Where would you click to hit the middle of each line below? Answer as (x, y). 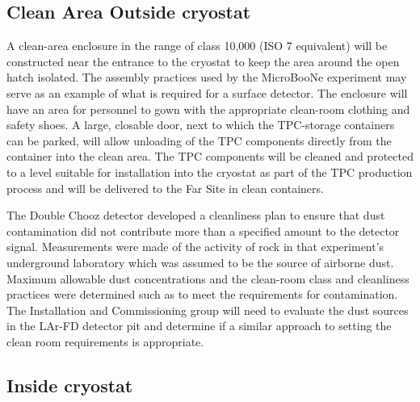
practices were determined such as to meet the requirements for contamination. (202, 294)
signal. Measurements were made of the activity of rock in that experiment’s (195, 247)
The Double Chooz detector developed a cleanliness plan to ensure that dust (196, 215)
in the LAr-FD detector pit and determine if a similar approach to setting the (199, 326)
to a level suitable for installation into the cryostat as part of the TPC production (210, 172)
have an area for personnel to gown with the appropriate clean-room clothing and (208, 109)
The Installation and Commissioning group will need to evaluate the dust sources (208, 310)
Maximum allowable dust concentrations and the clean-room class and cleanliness (208, 278)
